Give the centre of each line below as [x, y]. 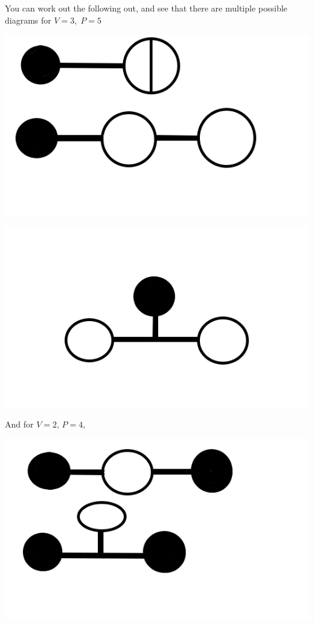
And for [19, 424]
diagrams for [28, 20]
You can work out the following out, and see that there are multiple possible [146, 8]
